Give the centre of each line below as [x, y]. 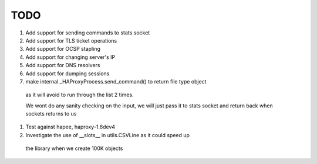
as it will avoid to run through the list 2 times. [80, 95]
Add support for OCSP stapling [63, 49]
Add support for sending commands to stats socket [88, 33]
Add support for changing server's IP [70, 57]
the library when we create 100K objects [74, 148]
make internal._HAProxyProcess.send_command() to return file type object [116, 81]
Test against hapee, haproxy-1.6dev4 [70, 127]
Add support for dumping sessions [68, 74]
